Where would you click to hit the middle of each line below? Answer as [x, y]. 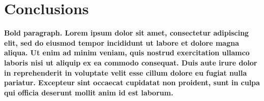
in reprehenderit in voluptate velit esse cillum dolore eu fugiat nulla [126, 72]
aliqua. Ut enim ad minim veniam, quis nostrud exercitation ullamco [127, 53]
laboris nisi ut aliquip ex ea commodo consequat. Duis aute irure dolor [131, 62]
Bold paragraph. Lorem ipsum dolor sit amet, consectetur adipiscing [126, 33]
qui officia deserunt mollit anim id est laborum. [89, 92]
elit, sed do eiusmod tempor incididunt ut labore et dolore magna [122, 42]
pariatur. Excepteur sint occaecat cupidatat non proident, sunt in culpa [132, 82]
